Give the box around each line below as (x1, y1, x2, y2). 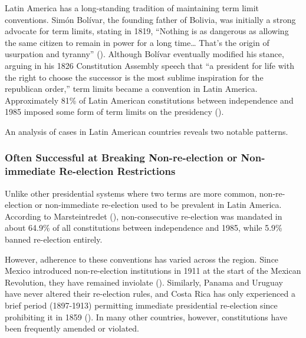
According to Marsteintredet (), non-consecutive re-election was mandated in (5, 210, 282, 222)
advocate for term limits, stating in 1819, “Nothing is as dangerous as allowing (5, 25, 289, 37)
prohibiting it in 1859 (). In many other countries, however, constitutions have (5, 310, 288, 323)
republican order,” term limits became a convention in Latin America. (5, 82, 258, 95)
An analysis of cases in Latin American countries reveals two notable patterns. (5, 125, 288, 137)
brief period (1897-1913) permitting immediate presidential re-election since (5, 299, 278, 312)
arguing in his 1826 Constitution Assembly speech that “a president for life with (5, 59, 294, 71)
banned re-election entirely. (5, 233, 103, 246)
